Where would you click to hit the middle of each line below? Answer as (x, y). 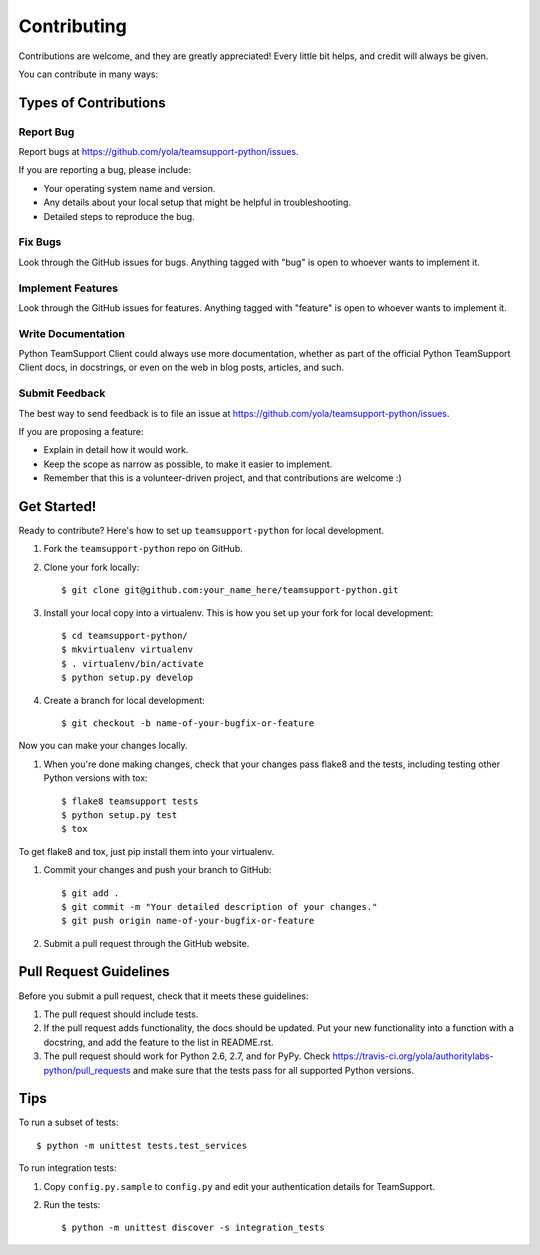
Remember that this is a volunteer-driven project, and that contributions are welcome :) (222, 478)
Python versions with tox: (96, 778)
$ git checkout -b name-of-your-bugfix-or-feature (188, 723)
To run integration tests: (67, 1168)
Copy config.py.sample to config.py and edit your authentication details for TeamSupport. (239, 1186)
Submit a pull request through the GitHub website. (146, 943)
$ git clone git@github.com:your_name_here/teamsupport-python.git (230, 590)
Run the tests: (72, 1204)
